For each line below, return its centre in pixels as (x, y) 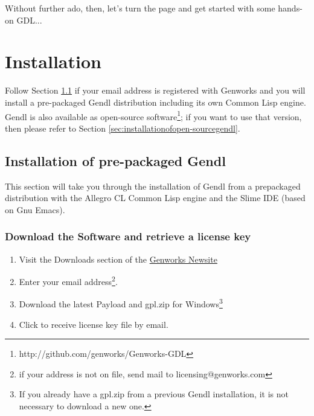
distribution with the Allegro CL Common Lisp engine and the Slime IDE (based (155, 198)
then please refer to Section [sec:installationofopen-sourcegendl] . (123, 128)
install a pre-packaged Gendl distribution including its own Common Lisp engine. (155, 102)
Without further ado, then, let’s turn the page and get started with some (140, 8)
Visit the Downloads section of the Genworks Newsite (118, 259)
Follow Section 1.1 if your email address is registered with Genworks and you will (155, 90)
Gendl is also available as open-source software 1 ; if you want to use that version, (153, 115)
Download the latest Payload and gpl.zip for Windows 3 (121, 303)
